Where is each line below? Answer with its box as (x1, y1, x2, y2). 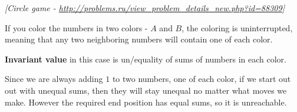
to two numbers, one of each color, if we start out (112, 73, 291, 85)
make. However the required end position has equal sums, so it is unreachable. (5, 95, 287, 108)
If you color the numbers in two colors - (5, 21, 148, 34)
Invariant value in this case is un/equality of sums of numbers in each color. (5, 52, 286, 65)
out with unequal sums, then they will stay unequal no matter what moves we (5, 84, 287, 96)
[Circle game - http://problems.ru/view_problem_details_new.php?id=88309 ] (5, 2, 285, 14)
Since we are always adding (5, 73, 103, 85)
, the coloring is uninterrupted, (181, 21, 293, 34)
